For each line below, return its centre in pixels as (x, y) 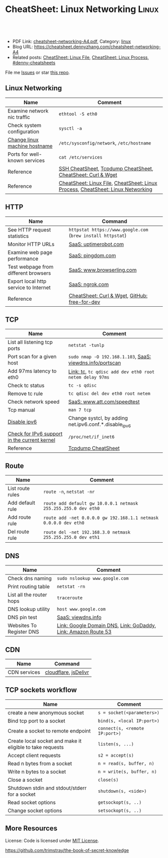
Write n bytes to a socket (37, 772)
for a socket (22, 794)
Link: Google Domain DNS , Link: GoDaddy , (106, 626)
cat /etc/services (80, 157)
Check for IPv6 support (35, 434)
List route (19, 488)
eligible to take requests (36, 747)
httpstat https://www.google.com (108, 230)
